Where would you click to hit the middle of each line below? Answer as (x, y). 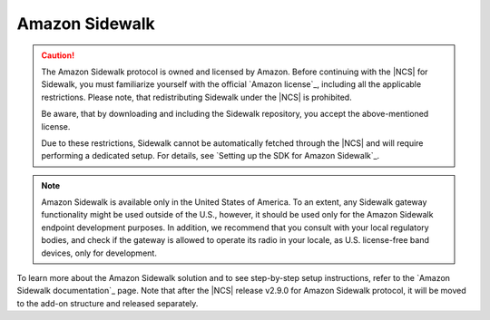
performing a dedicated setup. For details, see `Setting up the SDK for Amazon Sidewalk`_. (211, 156)
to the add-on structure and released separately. (108, 303)
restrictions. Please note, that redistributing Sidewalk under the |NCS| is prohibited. (197, 97)
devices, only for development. (99, 253)
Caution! (58, 55)
